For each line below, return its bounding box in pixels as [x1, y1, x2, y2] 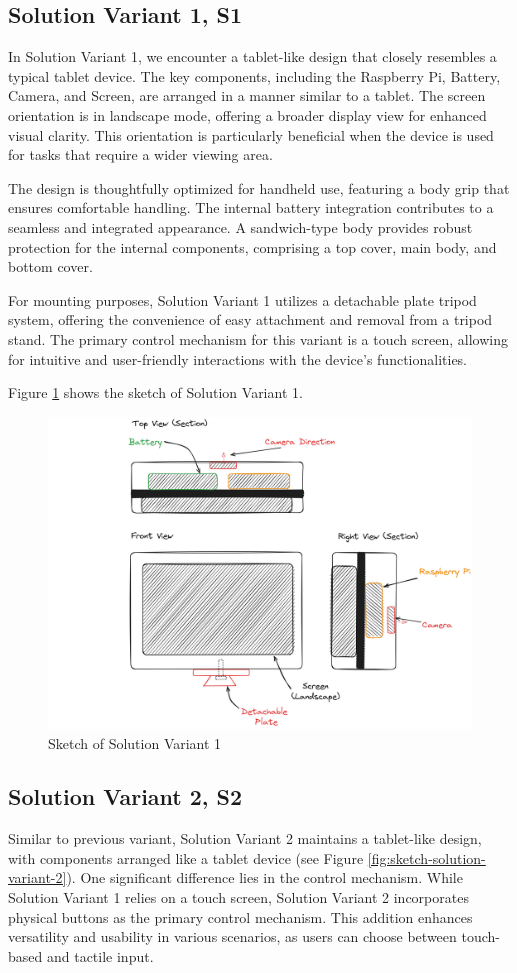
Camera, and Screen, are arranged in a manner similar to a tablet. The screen [8, 85, 486, 106]
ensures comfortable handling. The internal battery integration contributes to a [8, 197, 494, 218]
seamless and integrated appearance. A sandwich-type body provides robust [8, 216, 473, 237]
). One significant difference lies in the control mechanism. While [66, 867, 463, 888]
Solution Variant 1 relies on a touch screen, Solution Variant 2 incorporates [8, 887, 469, 908]
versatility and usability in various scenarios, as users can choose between [8, 926, 457, 947]
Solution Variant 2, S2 [8, 781, 243, 812]
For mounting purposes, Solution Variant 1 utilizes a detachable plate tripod [8, 289, 477, 310]
